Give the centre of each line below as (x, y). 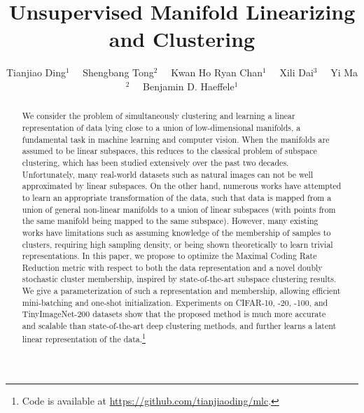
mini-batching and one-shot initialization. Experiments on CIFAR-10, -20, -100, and (175, 302)
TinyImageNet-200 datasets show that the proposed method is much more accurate (174, 314)
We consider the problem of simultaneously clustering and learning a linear (159, 116)
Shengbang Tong (118, 72)
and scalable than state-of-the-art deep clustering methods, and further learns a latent (179, 326)
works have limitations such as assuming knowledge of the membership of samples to (176, 232)
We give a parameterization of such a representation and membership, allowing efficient (181, 291)
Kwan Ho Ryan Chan (217, 72)
